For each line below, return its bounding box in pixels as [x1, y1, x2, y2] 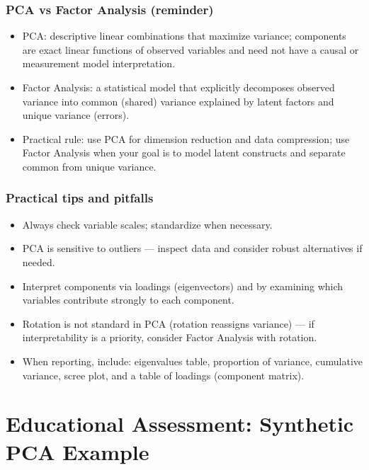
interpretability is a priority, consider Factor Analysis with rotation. [22, 330, 317, 345]
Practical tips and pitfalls [6, 189, 154, 207]
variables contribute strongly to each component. [22, 292, 234, 307]
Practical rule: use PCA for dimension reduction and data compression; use [22, 131, 350, 146]
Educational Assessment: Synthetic [6, 409, 354, 438]
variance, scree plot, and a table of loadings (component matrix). [22, 367, 305, 382]
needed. [22, 254, 55, 269]
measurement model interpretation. [22, 56, 176, 71]
